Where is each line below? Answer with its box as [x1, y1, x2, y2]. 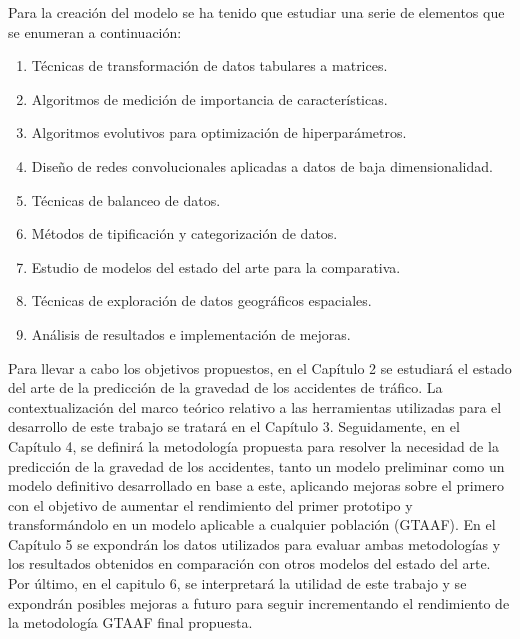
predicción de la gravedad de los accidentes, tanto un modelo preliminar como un [8, 455, 505, 476]
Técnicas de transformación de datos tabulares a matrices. [31, 55, 388, 76]
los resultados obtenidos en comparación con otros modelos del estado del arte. [8, 553, 491, 574]
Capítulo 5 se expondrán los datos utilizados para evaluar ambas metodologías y [8, 533, 501, 554]
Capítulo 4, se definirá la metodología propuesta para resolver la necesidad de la [8, 435, 499, 456]
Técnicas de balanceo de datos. [31, 189, 221, 210]
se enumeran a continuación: [8, 21, 182, 42]
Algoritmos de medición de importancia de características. [31, 88, 388, 109]
